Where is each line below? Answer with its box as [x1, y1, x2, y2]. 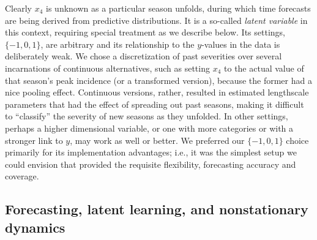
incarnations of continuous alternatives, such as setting [5, 61, 210, 74]
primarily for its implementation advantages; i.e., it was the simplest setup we [5, 146, 297, 159]
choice [286, 133, 309, 146]
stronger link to [5, 133, 63, 146]
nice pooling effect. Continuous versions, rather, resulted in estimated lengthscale [5, 86, 309, 99]
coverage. [5, 170, 39, 182]
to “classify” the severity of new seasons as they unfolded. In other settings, [5, 110, 288, 122]
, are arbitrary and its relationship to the [40, 37, 195, 50]
